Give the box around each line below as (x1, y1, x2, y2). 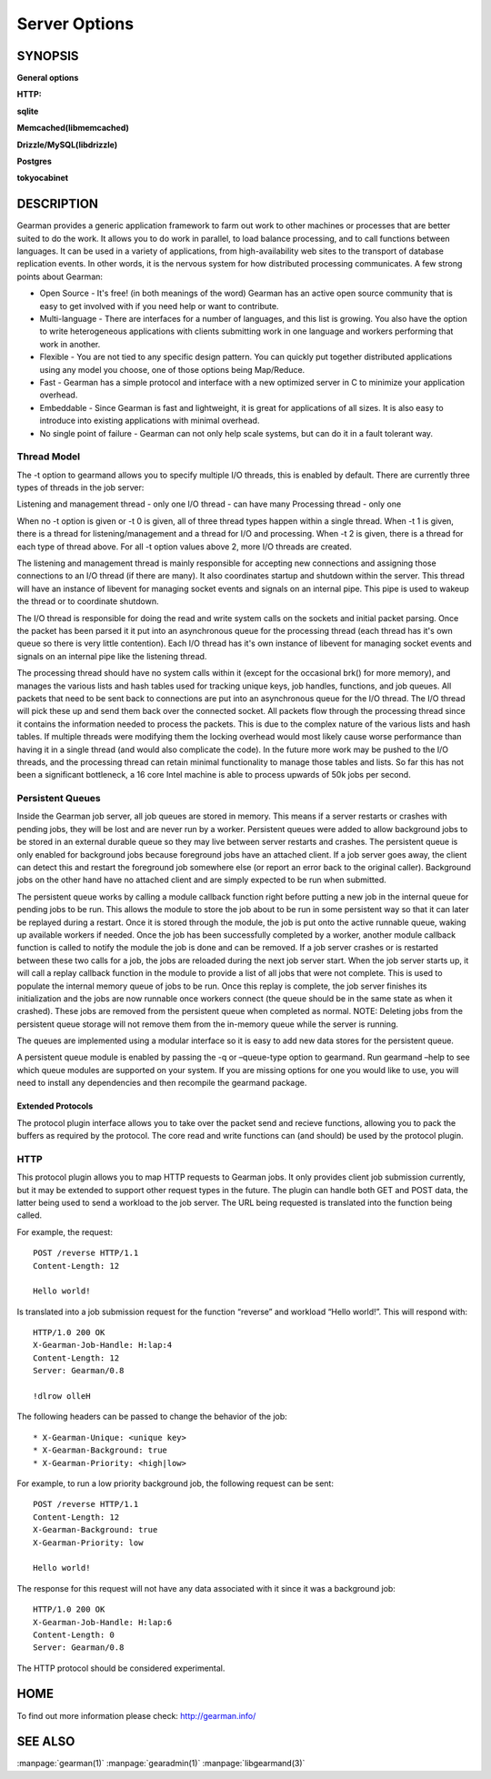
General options (16, 73, 79, 84)
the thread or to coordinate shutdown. (16, 596, 159, 607)
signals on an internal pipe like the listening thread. (16, 650, 207, 661)
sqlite (16, 106, 39, 116)
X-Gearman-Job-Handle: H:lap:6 (33, 1617, 173, 1627)
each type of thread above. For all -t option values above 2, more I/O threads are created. (16, 541, 352, 552)
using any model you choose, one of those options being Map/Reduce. (39, 364, 306, 375)
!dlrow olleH (33, 1392, 91, 1402)
